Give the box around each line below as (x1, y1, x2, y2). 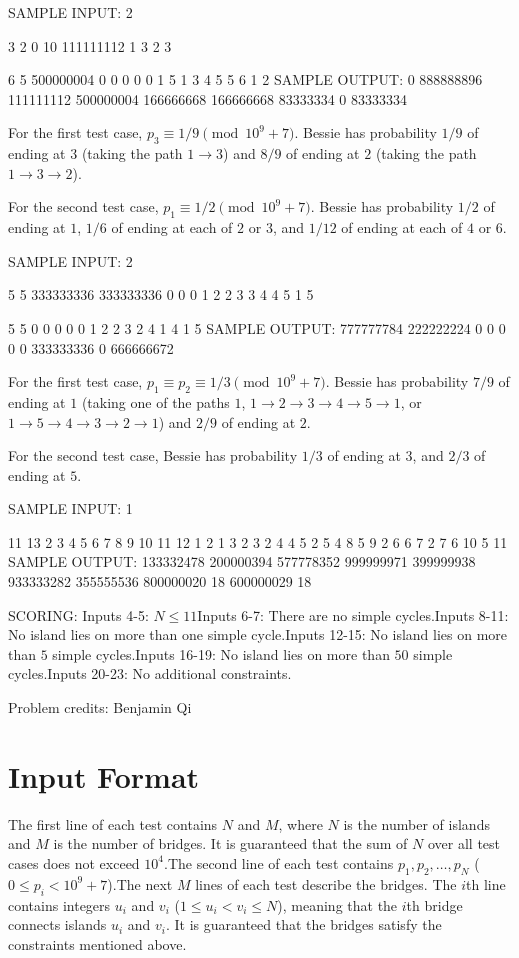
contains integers (8, 894, 111, 915)
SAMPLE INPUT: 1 (8, 498, 133, 519)
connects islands (8, 914, 107, 935)
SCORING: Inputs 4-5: (8, 604, 149, 625)
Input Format (8, 755, 200, 796)
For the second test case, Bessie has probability (8, 445, 298, 466)
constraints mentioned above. (8, 933, 187, 954)
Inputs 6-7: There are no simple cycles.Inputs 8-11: (197, 604, 509, 625)
